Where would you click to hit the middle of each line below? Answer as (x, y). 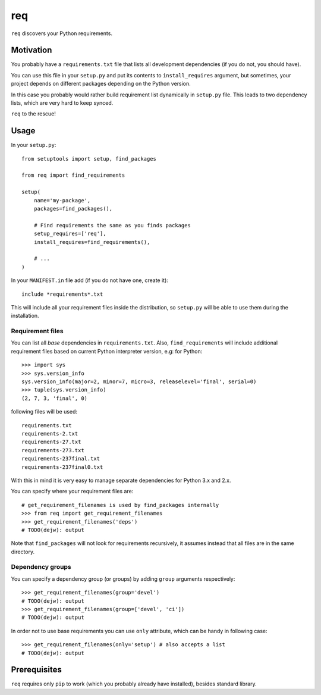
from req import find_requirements (73, 175)
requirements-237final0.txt (62, 467)
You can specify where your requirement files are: (72, 491)
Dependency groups (41, 567)
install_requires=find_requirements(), (92, 242)
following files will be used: (44, 412)
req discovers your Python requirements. (62, 33)
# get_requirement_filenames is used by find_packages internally (120, 505)
